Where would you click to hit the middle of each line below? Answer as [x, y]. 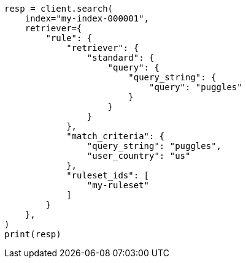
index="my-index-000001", [87, 18]
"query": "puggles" [196, 87]
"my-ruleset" [118, 185]
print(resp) [33, 234]
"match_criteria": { [116, 136]
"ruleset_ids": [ [108, 175]
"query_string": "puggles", [154, 146]
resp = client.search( [59, 9]
